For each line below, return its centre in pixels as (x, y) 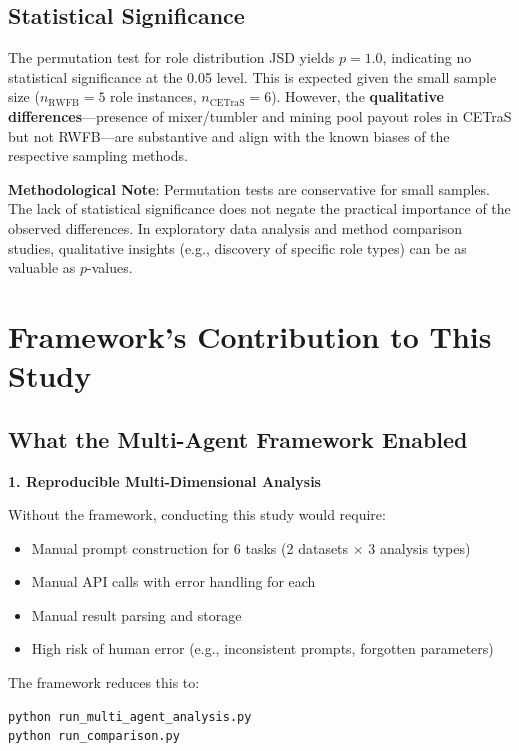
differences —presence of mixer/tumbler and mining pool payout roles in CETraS (260, 115)
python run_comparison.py (94, 736)
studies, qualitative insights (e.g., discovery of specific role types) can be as (237, 247)
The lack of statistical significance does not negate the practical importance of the (259, 208)
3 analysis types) (419, 547)
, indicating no (427, 57)
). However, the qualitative (357, 96)
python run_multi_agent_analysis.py (130, 716)
